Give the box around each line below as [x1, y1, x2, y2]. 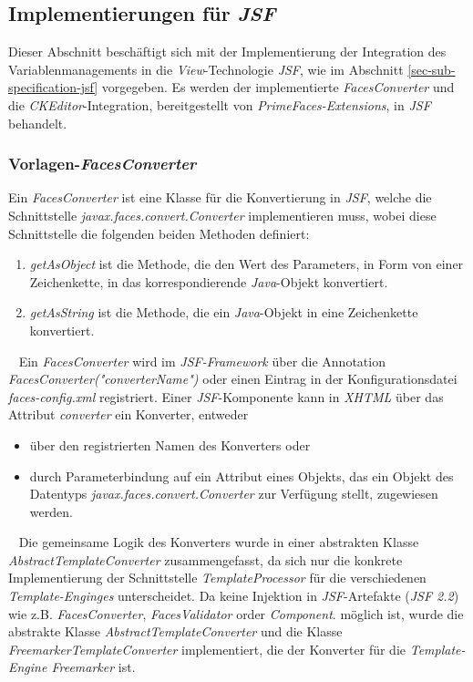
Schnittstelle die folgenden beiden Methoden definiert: [8, 223, 310, 243]
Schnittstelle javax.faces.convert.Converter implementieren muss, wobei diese [8, 205, 437, 224]
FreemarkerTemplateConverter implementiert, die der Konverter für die [8, 639, 406, 658]
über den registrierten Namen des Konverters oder [29, 435, 311, 454]
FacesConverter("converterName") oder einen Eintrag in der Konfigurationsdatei [8, 369, 458, 388]
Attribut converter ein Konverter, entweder [8, 405, 249, 424]
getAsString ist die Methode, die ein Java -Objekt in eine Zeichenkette [29, 303, 418, 322]
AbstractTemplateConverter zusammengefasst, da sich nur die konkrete [8, 550, 403, 569]
